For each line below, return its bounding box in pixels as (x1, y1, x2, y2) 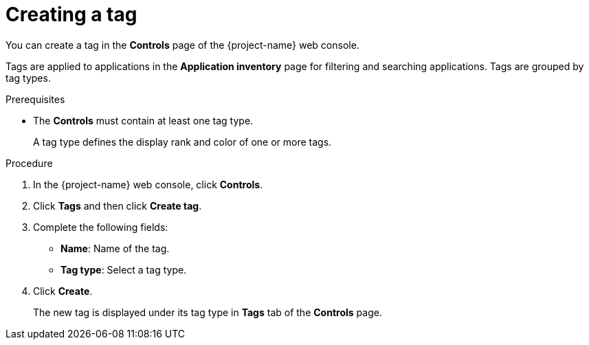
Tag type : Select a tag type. (60, 263, 187, 276)
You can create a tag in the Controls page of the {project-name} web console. (5, 38, 359, 51)
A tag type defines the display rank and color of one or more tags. (33, 135, 332, 148)
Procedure (5, 157, 53, 169)
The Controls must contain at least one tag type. (33, 114, 254, 126)
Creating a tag (5, 3, 137, 26)
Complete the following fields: (33, 221, 168, 233)
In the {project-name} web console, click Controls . (33, 178, 263, 190)
